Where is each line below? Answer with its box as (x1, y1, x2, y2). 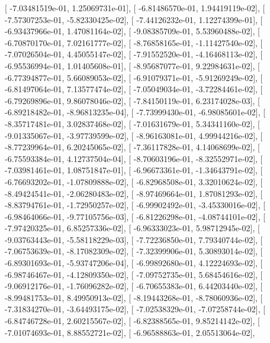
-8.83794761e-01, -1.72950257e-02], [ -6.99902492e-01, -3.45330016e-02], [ (5, 199, 266, 211)
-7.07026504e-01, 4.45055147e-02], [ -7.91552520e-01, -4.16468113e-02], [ (5, 48, 263, 60)
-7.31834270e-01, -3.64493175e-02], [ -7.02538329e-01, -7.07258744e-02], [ (5, 303, 266, 315)
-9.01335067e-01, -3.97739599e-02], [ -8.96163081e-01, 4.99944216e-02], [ (5, 129, 263, 141)
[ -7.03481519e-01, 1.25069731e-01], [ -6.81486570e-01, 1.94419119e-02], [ (5, 2, 265, 14)
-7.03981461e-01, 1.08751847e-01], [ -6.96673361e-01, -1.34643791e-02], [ (5, 164, 263, 176)
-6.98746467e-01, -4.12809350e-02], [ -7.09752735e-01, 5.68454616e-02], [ (5, 268, 263, 280)
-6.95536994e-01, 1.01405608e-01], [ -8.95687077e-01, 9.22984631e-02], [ (5, 59, 260, 72)
